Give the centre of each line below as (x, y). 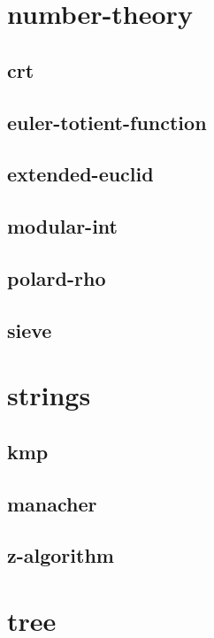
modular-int (62, 226)
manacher (52, 503)
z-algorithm (61, 555)
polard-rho (57, 277)
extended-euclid (80, 174)
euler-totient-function (107, 122)
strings (49, 395)
